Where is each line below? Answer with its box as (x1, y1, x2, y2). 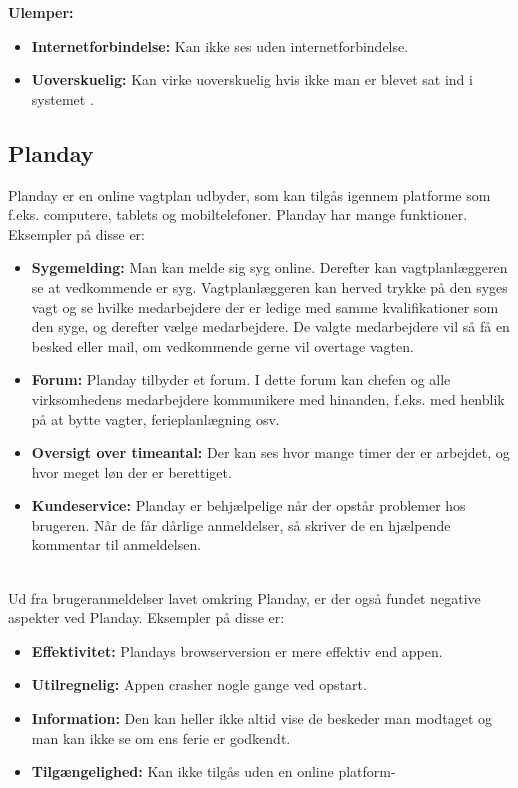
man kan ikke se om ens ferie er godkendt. (31, 727, 291, 748)
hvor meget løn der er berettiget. (31, 461, 232, 482)
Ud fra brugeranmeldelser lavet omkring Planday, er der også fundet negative (8, 587, 481, 608)
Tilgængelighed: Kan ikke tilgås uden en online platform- (31, 761, 396, 782)
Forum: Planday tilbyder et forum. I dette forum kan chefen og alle (31, 369, 451, 390)
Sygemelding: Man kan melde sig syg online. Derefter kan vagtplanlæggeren (31, 257, 508, 278)
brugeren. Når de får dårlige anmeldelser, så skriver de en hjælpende (31, 514, 451, 535)
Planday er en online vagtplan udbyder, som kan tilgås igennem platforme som (8, 184, 491, 205)
